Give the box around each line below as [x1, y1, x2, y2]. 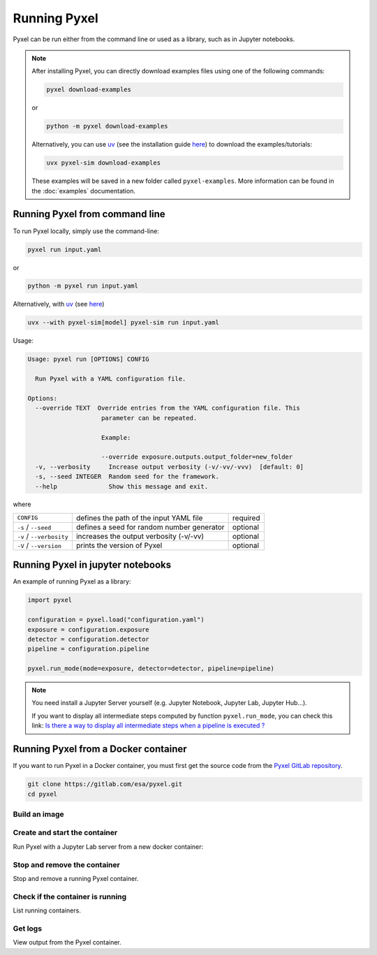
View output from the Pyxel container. [13, 938, 121, 947]
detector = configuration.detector [27, 635, 149, 643]
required [232, 513, 260, 523]
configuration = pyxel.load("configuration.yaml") [27, 616, 205, 624]
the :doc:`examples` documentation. [31, 186, 136, 195]
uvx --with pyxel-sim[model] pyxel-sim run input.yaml [27, 318, 219, 327]
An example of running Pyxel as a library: [13, 577, 131, 586]
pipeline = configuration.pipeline [27, 645, 149, 653]
